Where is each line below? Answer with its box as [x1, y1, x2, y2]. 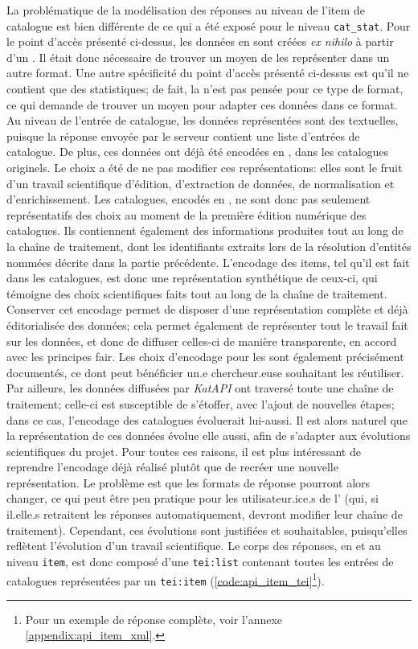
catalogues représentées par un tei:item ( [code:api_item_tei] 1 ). [6, 569, 325, 589]
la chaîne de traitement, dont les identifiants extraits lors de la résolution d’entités [6, 237, 412, 254]
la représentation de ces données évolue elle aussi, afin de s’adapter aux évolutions [6, 427, 411, 444]
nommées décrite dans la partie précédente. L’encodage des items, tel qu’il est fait [6, 253, 410, 270]
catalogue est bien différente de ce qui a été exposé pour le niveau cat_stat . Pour [6, 17, 411, 34]
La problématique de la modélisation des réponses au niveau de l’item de [6, 2, 365, 18]
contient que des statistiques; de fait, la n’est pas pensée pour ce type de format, [6, 80, 404, 97]
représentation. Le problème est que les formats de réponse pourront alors [6, 474, 371, 491]
